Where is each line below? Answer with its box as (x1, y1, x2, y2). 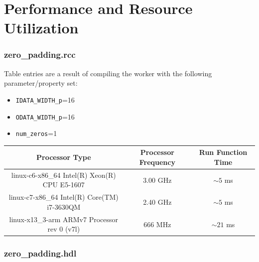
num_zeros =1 (15, 128, 57, 138)
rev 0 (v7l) (47, 224, 80, 234)
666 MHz (143, 219, 171, 229)
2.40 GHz (143, 197, 172, 207)
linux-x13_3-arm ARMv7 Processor (9, 214, 119, 224)
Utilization (4, 17, 79, 38)
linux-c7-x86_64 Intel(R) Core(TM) (8, 192, 119, 202)
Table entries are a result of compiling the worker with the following (4, 68, 212, 78)
